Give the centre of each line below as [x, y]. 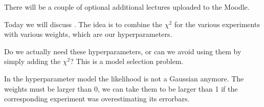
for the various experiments [217, 24]
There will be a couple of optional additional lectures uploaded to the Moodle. [127, 7]
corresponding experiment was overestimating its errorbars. [97, 99]
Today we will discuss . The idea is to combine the [83, 24]
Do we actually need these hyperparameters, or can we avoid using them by [123, 51]
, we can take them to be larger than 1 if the [168, 88]
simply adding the [32, 61]
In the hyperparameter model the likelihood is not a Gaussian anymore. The [124, 78]
